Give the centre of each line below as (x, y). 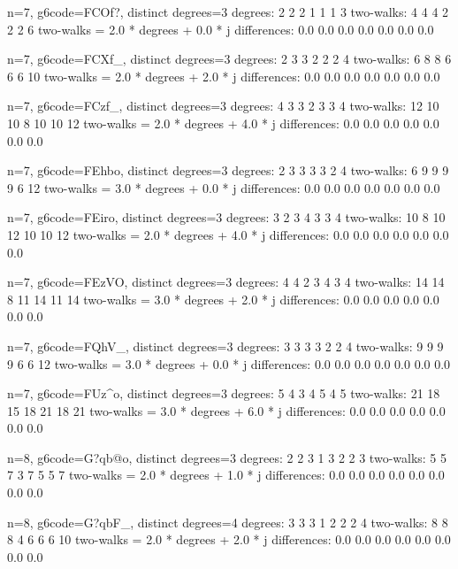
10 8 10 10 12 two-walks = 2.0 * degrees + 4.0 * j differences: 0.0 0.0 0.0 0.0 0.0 (223, 123)
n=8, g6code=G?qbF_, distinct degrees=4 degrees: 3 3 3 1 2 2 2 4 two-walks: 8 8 (228, 522)
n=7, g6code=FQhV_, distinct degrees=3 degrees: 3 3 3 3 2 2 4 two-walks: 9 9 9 (225, 346)
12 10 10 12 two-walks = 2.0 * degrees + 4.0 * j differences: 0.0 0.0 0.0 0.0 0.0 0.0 (228, 234)
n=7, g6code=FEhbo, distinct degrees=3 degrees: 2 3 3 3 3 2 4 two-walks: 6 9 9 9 (228, 170)
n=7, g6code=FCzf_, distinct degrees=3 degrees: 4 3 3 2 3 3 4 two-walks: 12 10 (223, 106)
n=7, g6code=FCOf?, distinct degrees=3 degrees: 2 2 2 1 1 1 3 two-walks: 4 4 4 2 (228, 12)
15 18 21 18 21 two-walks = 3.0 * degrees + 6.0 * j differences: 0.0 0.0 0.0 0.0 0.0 (226, 410)
